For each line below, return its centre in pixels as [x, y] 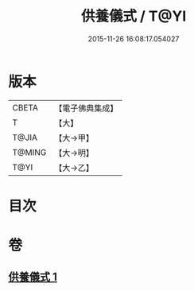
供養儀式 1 [33, 277]
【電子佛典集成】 [86, 108]
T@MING [29, 152]
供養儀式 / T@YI [134, 16]
